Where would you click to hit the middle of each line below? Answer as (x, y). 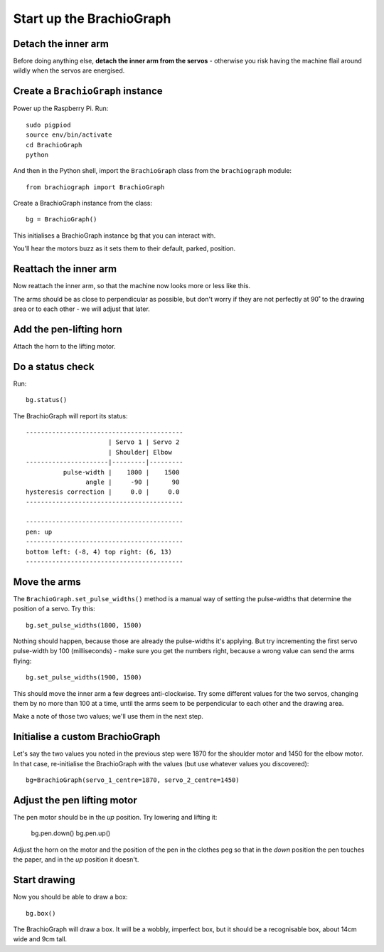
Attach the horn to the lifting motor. (64, 346)
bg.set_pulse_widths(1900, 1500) (84, 677)
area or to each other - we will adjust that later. (82, 309)
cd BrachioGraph (54, 145)
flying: (22, 661)
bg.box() (41, 913)
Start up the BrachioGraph (92, 18)
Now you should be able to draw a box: (70, 897)
